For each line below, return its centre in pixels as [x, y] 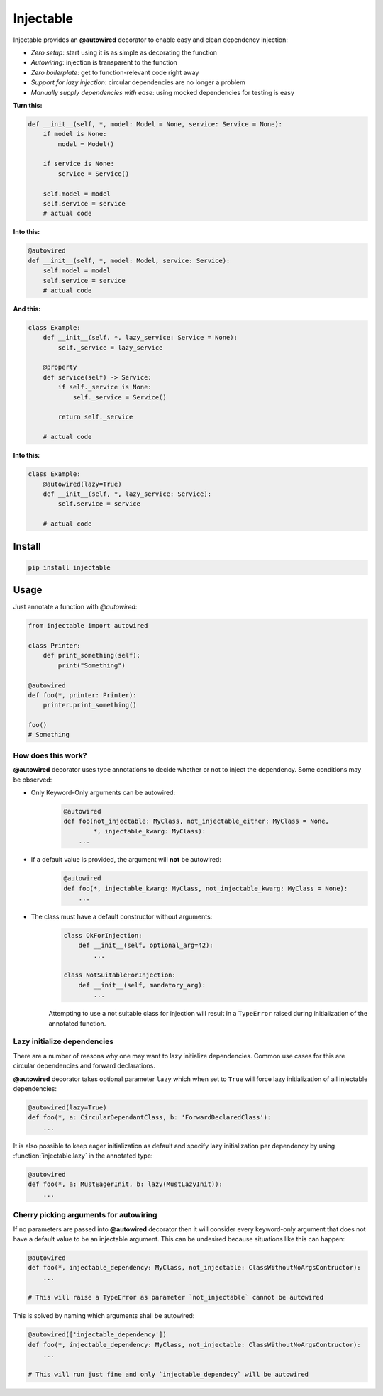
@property [60, 367]
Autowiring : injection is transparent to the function [104, 62]
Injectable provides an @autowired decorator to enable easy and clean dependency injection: [151, 40]
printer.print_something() [90, 705]
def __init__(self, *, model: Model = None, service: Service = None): [155, 124]
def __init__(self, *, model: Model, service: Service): [129, 260]
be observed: [33, 780]
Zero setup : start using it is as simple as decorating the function [124, 52]
